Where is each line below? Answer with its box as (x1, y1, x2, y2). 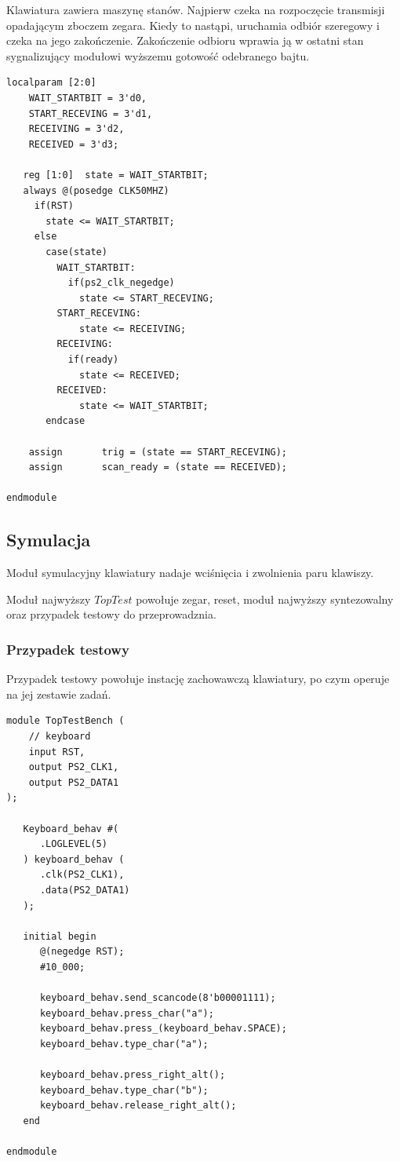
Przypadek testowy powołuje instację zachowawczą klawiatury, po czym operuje (6, 670, 390, 687)
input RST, (28, 746, 85, 758)
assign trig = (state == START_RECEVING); (28, 446, 287, 458)
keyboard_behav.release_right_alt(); (39, 1100, 237, 1112)
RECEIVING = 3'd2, (28, 123, 125, 135)
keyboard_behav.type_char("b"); (39, 1084, 209, 1096)
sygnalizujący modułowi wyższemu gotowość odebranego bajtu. (6, 47, 310, 64)
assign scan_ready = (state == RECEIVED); (28, 462, 287, 473)
